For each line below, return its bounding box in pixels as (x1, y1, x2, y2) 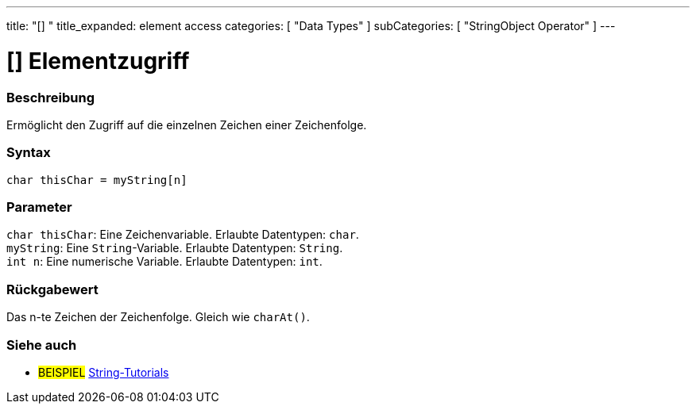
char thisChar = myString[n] (6, 173, 188, 186)
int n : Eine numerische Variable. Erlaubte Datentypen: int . (6, 255, 323, 269)
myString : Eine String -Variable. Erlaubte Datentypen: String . (6, 241, 343, 255)
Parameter (6, 199, 72, 215)
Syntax (6, 144, 51, 161)
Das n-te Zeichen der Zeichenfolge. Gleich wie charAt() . (6, 310, 310, 324)
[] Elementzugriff (6, 47, 190, 75)
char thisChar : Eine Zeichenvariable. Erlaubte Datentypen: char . (6, 228, 359, 242)
